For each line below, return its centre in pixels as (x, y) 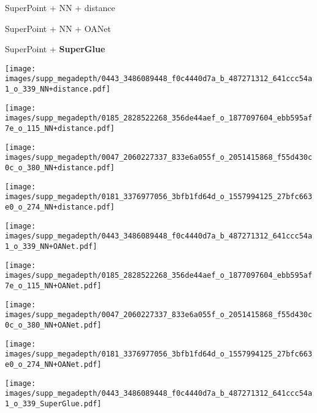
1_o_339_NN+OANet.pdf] (51, 246)
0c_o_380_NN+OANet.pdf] (53, 325)
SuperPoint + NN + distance (60, 7)
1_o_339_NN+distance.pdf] (58, 89)
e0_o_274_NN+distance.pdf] (60, 207)
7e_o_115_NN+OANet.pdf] (53, 285)
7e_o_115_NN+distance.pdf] (60, 129)
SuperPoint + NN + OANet (58, 28)
